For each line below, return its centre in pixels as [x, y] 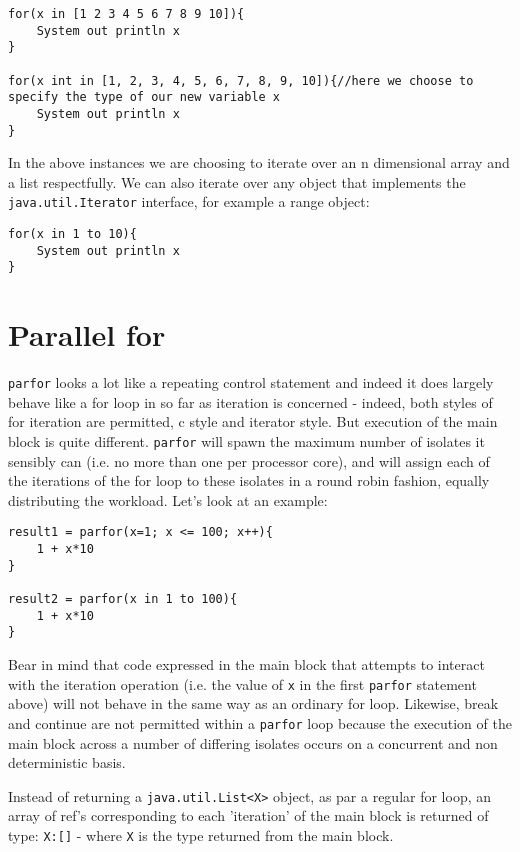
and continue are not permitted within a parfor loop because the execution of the [260, 722]
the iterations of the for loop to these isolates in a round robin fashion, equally [249, 480]
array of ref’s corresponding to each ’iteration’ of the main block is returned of [248, 815]
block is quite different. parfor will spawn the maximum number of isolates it [246, 441]
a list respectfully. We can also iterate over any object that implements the [237, 181]
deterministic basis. [67, 762]
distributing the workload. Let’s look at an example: [168, 499]
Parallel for [87, 334]
